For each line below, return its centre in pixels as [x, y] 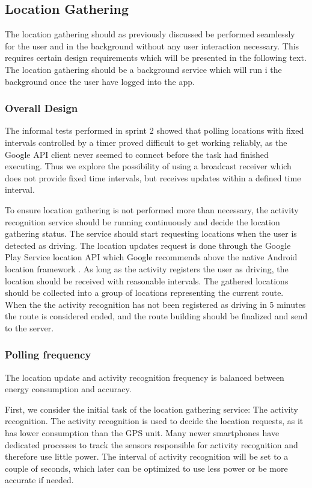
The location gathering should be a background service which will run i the [143, 69]
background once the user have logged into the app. [100, 81]
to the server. [29, 327]
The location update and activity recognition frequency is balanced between [145, 377]
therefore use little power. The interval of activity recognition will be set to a [147, 456]
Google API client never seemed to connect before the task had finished [137, 154]
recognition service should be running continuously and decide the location [142, 221]
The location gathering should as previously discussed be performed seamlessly [150, 34]
